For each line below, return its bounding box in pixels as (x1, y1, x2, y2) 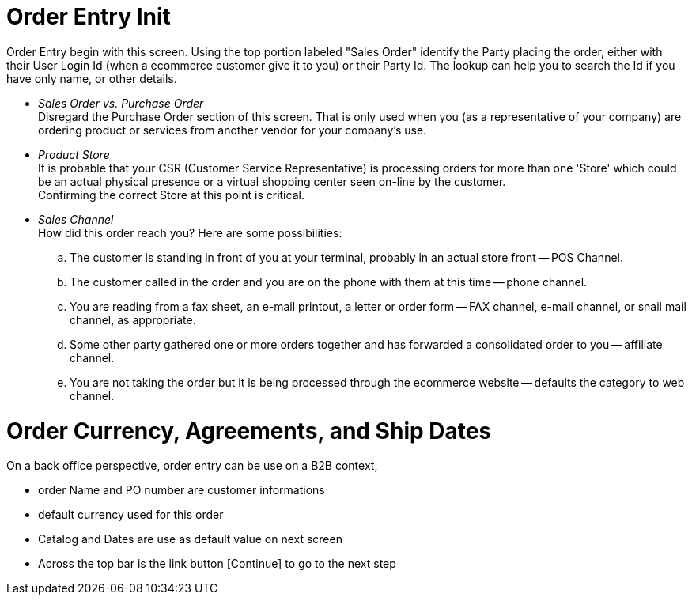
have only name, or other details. (6, 71, 177, 85)
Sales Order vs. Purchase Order (38, 96, 204, 110)
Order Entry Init (6, 3, 171, 30)
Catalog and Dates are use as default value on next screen (38, 532, 342, 546)
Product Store (38, 147, 110, 161)
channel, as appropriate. (70, 312, 196, 327)
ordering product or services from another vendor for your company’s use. (38, 123, 427, 137)
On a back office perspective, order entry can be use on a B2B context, (6, 459, 378, 473)
